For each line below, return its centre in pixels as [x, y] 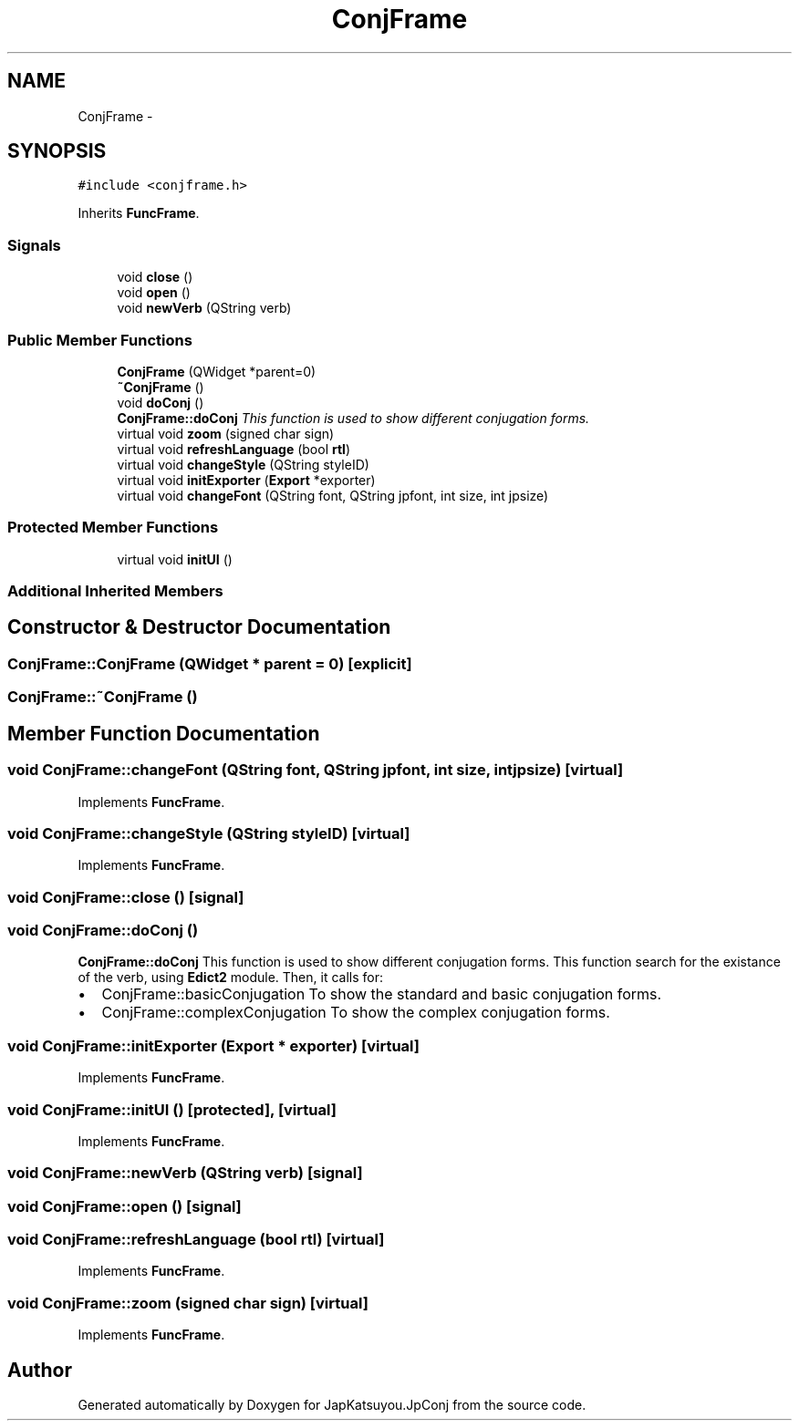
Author [40, 1370]
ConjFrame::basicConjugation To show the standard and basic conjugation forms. [382, 994]
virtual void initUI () [175, 559]
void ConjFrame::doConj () [103, 930]
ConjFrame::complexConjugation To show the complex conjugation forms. [356, 1013]
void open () [154, 293]
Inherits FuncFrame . [139, 213]
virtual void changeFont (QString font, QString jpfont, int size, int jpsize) [333, 495]
